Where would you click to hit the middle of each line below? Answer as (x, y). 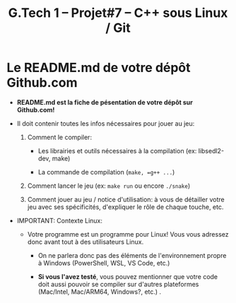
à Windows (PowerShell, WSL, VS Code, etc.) (104, 263)
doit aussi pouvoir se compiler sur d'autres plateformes (118, 284)
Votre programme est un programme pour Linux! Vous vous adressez (128, 234)
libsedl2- (211, 150)
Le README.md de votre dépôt (99, 68)
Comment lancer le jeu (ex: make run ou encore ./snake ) (109, 186)
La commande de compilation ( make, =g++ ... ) (106, 172)
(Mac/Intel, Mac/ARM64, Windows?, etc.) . (100, 292)
